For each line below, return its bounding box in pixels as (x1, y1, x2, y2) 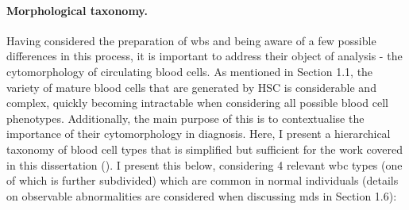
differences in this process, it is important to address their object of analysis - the (6, 48, 403, 64)
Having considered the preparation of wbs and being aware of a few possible (6, 32, 376, 48)
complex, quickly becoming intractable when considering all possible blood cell (6, 94, 388, 111)
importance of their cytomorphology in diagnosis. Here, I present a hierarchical (6, 125, 391, 142)
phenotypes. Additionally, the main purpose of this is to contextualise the (6, 109, 365, 126)
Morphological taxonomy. (6, 2, 148, 18)
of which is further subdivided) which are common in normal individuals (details (6, 172, 399, 189)
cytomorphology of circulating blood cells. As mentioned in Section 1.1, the (6, 63, 373, 79)
